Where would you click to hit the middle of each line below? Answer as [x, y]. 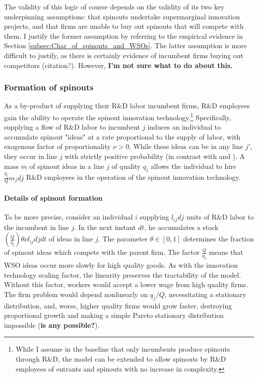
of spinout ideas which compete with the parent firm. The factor [102, 252]
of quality [126, 166]
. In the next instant [105, 227]
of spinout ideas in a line [67, 166]
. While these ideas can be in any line [186, 146]
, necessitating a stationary [205, 294]
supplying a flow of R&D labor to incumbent [72, 127]
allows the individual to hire [193, 166]
